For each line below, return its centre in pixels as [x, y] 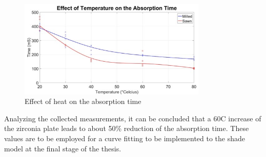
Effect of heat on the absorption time [83, 101]
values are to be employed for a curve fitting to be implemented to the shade [125, 138]
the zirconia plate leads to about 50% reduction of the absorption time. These [127, 128]
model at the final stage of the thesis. [63, 148]
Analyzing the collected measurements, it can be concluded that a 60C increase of [133, 118]
